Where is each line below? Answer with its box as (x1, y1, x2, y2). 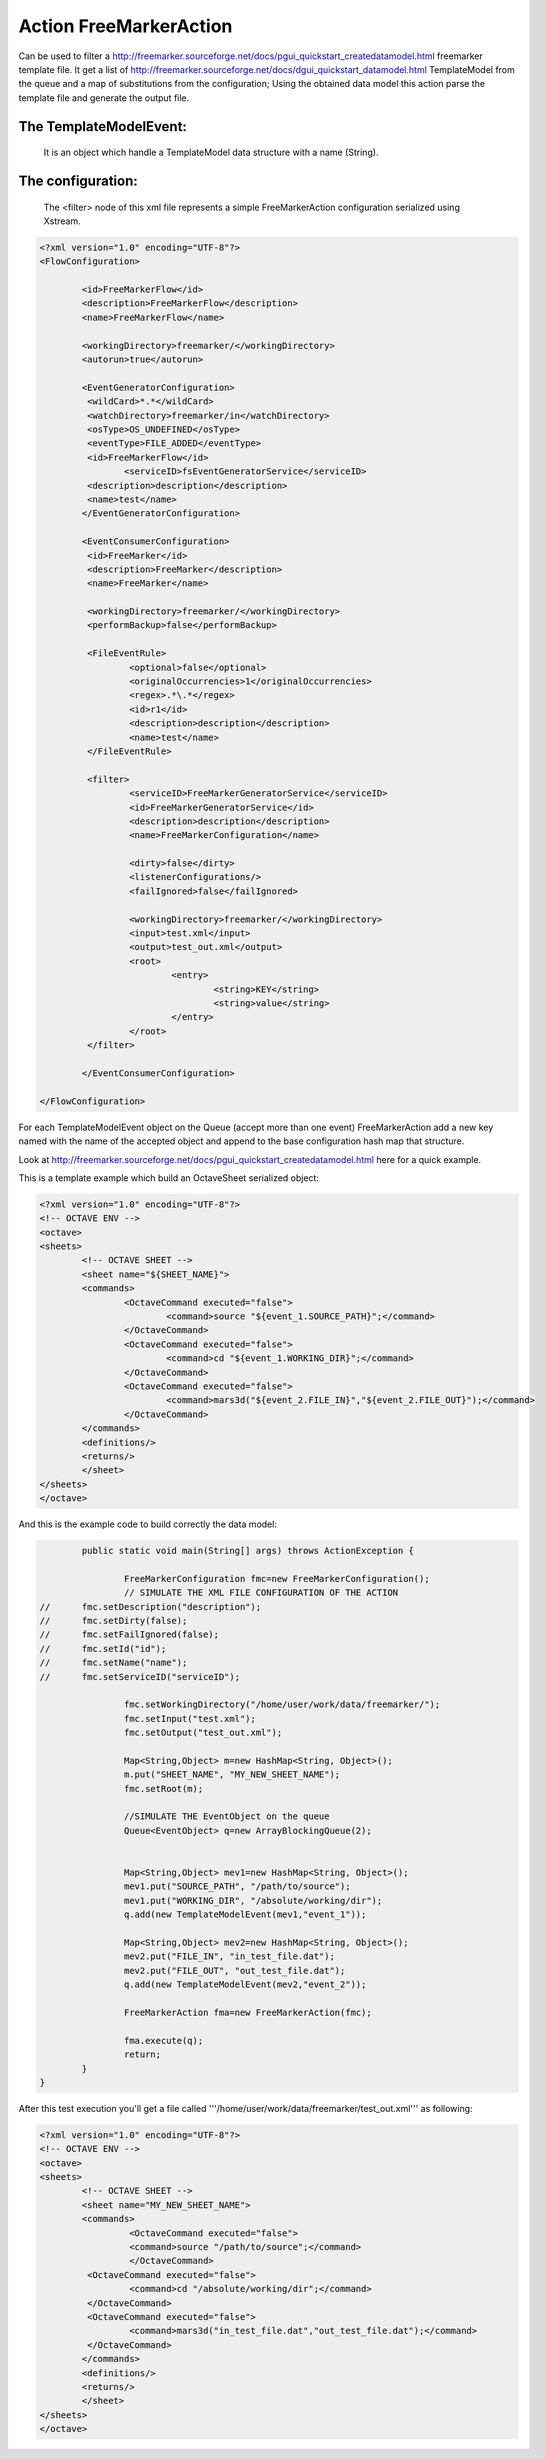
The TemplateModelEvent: (18, 118, 187, 135)
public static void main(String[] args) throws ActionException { (81, 1545, 415, 1557)
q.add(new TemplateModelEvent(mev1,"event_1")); (123, 1909, 367, 1920)
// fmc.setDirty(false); (39, 1615, 188, 1626)
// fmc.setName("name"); (39, 1657, 188, 1669)
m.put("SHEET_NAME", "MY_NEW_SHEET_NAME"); (123, 1769, 341, 1780)
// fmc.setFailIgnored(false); (39, 1629, 220, 1640)
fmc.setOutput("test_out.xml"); (123, 1727, 283, 1739)
